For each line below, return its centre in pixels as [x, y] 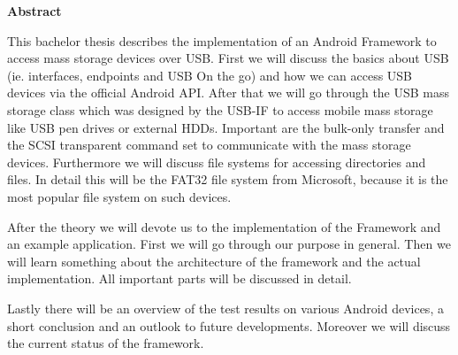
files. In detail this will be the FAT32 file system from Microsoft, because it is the [228, 179]
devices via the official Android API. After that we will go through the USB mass [229, 93]
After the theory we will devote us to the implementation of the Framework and [224, 226]
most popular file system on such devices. [119, 196]
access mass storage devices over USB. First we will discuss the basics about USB [228, 58]
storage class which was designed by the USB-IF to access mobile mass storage [220, 109]
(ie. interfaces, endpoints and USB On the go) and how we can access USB [210, 75]
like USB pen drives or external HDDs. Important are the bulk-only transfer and [226, 127]
